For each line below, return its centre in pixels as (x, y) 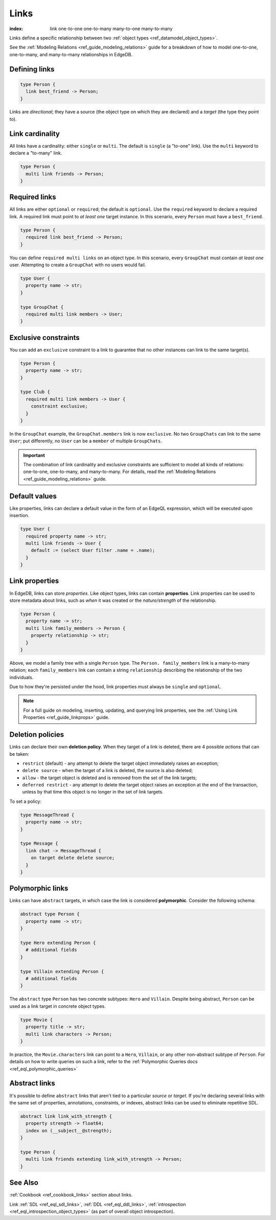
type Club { (35, 392)
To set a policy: (26, 801)
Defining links (32, 69)
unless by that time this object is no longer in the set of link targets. (93, 792)
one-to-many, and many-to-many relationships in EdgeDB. (71, 54)
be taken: (19, 754)
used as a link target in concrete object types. (57, 1006)
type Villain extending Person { (62, 971)
